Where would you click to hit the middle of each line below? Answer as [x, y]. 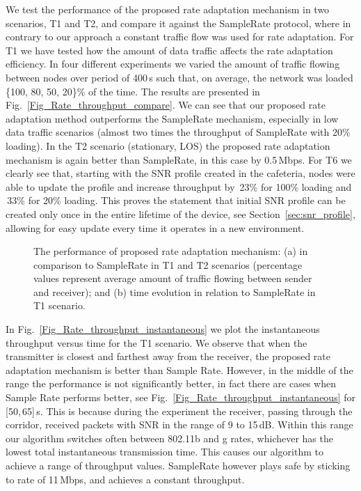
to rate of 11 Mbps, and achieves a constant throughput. [125, 479]
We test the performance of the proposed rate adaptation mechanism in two [168, 9]
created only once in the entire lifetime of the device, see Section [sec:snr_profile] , [180, 213]
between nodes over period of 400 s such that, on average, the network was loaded [179, 77]
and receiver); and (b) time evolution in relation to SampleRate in [175, 291]
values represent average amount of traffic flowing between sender [173, 278]
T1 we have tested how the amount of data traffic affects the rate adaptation [169, 50]
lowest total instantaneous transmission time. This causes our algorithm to [165, 452]
